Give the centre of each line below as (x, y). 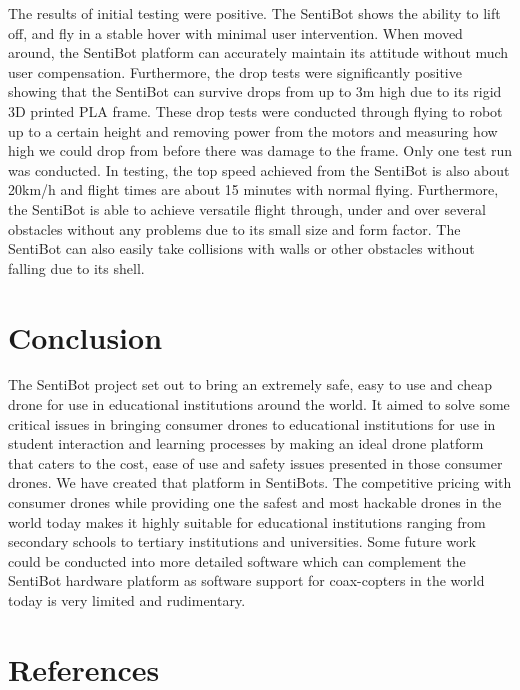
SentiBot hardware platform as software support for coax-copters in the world (246, 580)
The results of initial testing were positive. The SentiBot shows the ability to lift (254, 13)
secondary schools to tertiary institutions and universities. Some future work (242, 541)
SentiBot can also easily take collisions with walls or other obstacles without (241, 248)
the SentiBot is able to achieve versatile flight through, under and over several (247, 208)
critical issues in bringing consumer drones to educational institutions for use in (252, 423)
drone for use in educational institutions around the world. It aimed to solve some (259, 404)
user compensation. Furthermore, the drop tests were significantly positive (235, 71)
